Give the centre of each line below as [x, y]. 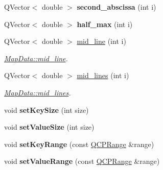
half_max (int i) [105, 24]
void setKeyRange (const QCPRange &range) [79, 144]
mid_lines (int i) [103, 75]
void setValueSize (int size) [49, 127]
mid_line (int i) [101, 41]
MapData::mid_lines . [38, 92]
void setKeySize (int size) [46, 110]
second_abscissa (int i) [117, 7]
